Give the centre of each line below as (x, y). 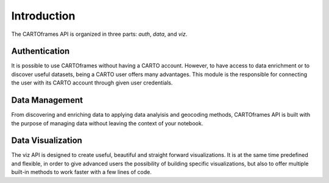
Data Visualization (47, 141)
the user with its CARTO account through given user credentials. (92, 83)
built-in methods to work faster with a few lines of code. (82, 172)
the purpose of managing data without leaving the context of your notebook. (107, 123)
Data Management (47, 100)
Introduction (43, 16)
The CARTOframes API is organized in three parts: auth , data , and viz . (99, 34)
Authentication (41, 51)
